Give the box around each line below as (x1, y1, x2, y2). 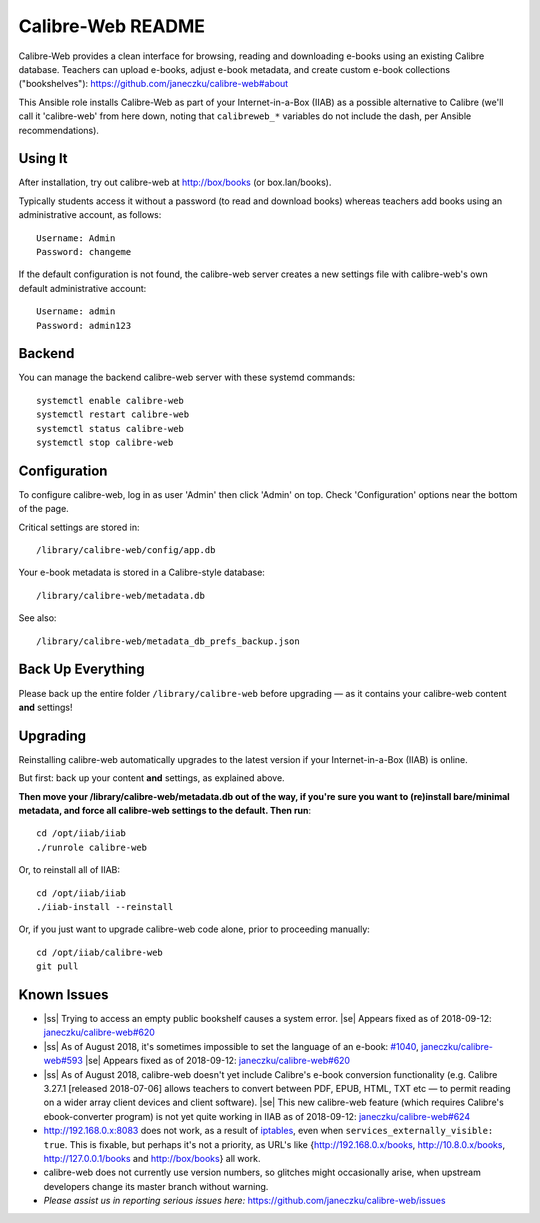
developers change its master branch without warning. (43, 1180, 269, 1192)
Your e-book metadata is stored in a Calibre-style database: (18, 566, 265, 579)
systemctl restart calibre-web (36, 409, 190, 420)
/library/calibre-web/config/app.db (36, 545, 216, 556)
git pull (36, 961, 79, 972)
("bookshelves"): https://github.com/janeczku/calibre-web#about (18, 78, 289, 90)
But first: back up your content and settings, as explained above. (18, 772, 285, 784)
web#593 (43, 1055, 84, 1067)
